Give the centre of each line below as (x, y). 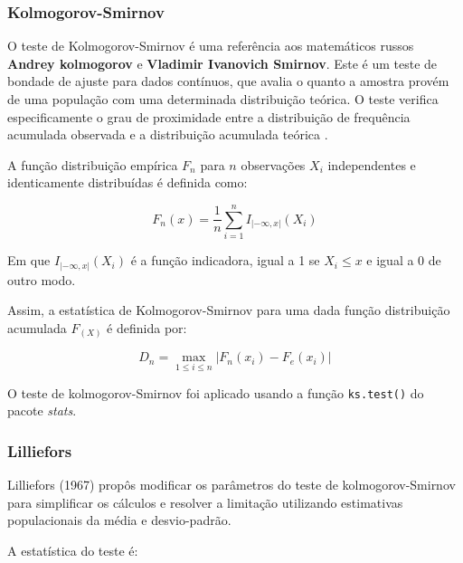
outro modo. (42, 279)
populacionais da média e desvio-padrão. (119, 520)
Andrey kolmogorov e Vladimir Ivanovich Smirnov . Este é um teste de (222, 63)
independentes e (372, 164)
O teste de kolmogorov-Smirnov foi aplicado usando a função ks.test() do (216, 392)
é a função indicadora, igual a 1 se (225, 260)
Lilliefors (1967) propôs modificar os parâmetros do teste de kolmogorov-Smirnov (231, 484)
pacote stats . (42, 410)
